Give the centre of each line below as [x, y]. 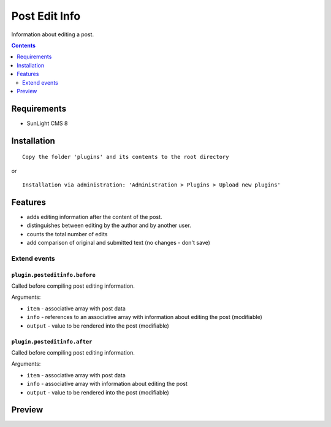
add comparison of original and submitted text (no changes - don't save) [119, 243]
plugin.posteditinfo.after [52, 341]
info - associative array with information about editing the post [107, 384]
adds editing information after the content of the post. [94, 217]
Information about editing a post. [53, 34]
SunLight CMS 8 [47, 123]
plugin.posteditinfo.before [54, 275]
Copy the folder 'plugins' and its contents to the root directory [126, 157]
